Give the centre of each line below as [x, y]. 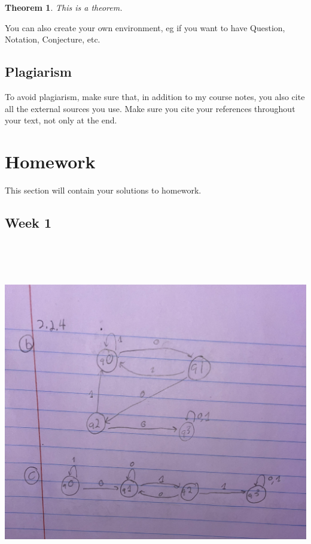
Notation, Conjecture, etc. [53, 39]
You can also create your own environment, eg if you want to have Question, [145, 27]
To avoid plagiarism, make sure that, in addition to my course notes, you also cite [155, 96]
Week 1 [28, 222]
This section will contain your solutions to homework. [103, 190]
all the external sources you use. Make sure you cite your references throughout [150, 108]
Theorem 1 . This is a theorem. [64, 7]
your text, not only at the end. [61, 120]
